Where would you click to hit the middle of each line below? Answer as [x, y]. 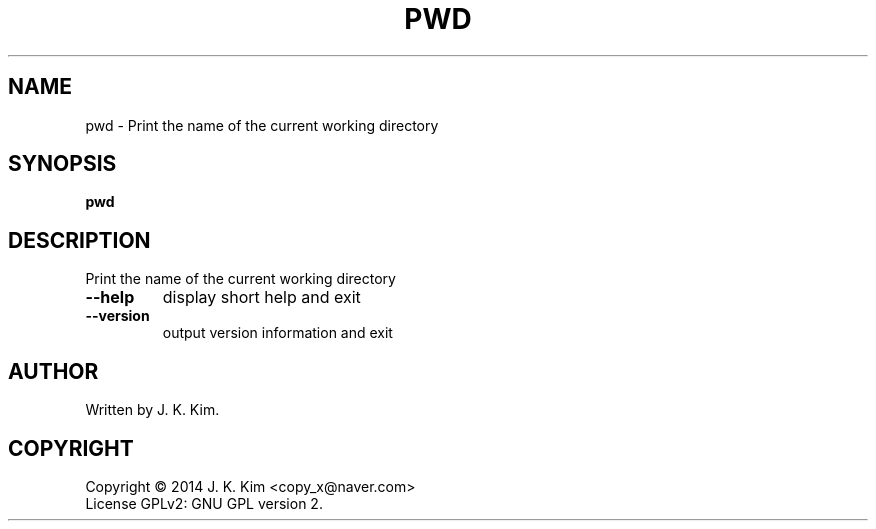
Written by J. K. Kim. [152, 410]
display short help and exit [261, 297]
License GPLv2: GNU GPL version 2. [204, 503]
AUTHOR [53, 371]
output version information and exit [277, 333]
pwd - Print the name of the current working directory [262, 125]
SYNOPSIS [62, 164]
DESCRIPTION [79, 240]
